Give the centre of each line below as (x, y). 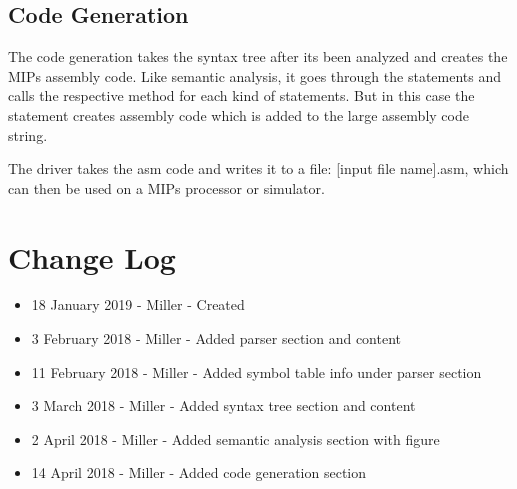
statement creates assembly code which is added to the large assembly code (238, 114)
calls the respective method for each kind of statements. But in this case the (241, 95)
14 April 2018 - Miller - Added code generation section (199, 472)
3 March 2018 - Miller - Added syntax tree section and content (223, 405)
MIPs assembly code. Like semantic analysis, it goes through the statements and (255, 75)
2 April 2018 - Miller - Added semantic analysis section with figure (235, 438)
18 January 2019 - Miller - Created (138, 304)
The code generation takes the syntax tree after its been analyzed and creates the (258, 56)
